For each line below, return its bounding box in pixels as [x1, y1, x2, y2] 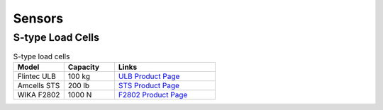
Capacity [67, 62, 99, 72]
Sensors [13, 11, 64, 26]
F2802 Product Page [118, 90, 188, 99]
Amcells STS [17, 80, 60, 90]
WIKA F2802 [17, 90, 60, 99]
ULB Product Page [118, 71, 180, 81]
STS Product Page [118, 80, 180, 90]
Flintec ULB [17, 71, 56, 81]
